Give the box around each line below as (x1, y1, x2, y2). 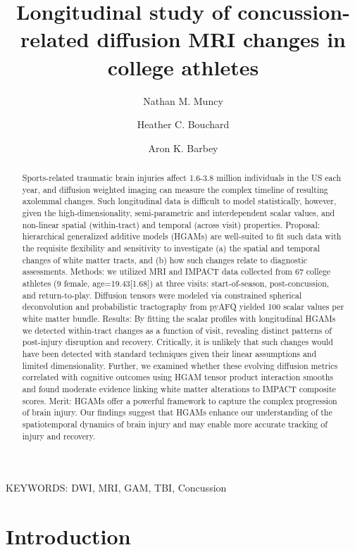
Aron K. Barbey (148, 140, 218, 155)
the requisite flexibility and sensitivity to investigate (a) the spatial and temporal (22, 242, 320, 254)
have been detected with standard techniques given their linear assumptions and (22, 347, 317, 359)
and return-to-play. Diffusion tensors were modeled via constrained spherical (22, 289, 302, 301)
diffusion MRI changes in (96, 25, 346, 54)
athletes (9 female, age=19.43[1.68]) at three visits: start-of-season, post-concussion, (22, 277, 330, 289)
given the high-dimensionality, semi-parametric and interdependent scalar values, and (22, 207, 335, 219)
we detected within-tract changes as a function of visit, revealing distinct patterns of (22, 324, 332, 336)
